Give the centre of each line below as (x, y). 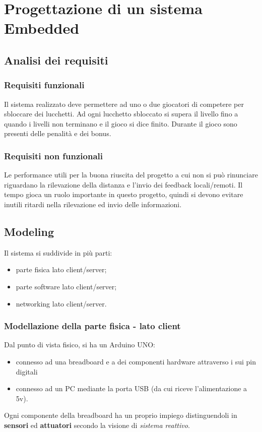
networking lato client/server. (61, 303)
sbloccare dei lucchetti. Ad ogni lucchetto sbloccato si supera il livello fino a (121, 114)
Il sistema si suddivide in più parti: (58, 252)
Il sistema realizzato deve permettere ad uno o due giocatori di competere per (124, 104)
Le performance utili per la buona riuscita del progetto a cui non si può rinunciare (131, 175)
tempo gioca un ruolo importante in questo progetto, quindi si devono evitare (124, 194)
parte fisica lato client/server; (61, 269)
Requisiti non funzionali (54, 156)
